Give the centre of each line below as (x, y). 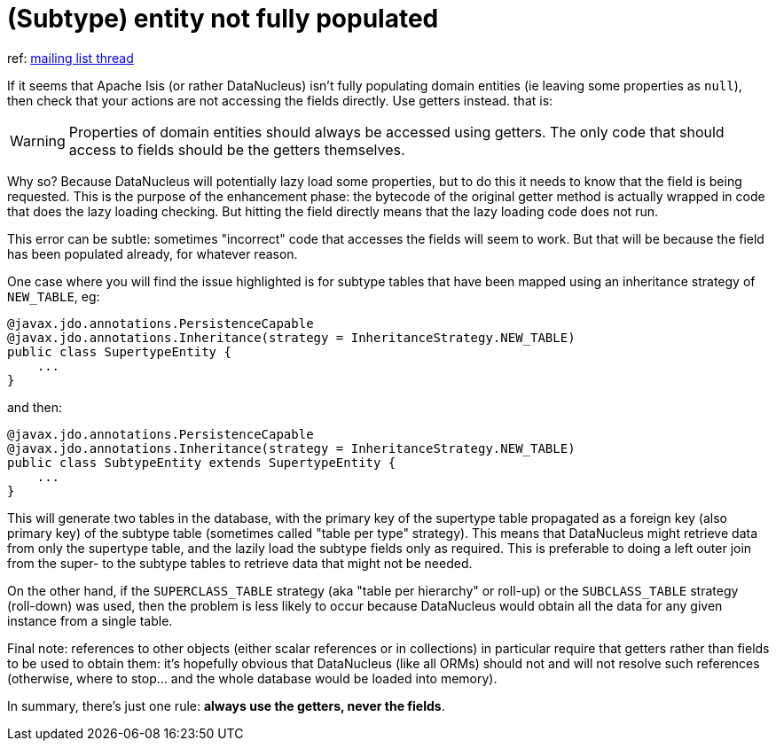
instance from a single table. (90, 620)
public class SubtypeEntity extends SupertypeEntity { (202, 462)
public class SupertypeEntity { (119, 351)
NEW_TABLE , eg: (54, 296)
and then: (35, 407)
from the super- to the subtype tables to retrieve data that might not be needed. (240, 563)
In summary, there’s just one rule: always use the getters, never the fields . (226, 705)
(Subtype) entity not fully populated (223, 19)
